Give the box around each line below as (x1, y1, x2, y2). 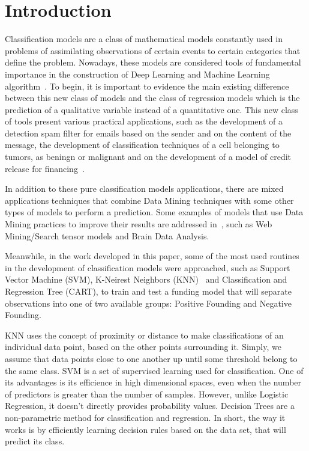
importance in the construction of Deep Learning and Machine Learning (5, 67, 270, 80)
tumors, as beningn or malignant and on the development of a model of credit (5, 150, 292, 163)
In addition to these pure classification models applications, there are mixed (5, 182, 284, 195)
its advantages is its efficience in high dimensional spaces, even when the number (5, 376, 302, 388)
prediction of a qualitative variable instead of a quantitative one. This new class (5, 103, 298, 115)
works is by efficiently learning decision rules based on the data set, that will (5, 423, 286, 435)
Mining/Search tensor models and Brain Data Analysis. (5, 229, 209, 242)
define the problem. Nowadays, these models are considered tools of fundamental (5, 56, 301, 69)
